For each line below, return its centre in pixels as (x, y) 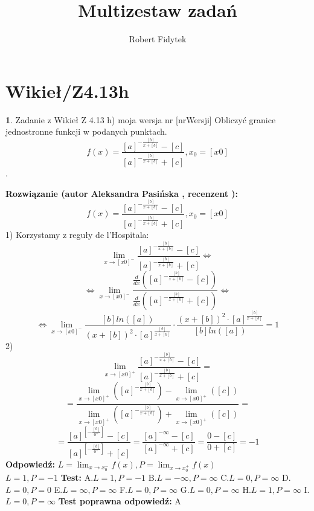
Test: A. (77, 477)
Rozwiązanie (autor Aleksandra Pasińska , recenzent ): (122, 193)
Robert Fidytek (158, 39)
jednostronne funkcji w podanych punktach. (86, 131)
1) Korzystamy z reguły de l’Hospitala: (77, 235)
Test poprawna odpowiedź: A (120, 501)
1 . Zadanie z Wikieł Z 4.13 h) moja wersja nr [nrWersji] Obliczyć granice (141, 119)
